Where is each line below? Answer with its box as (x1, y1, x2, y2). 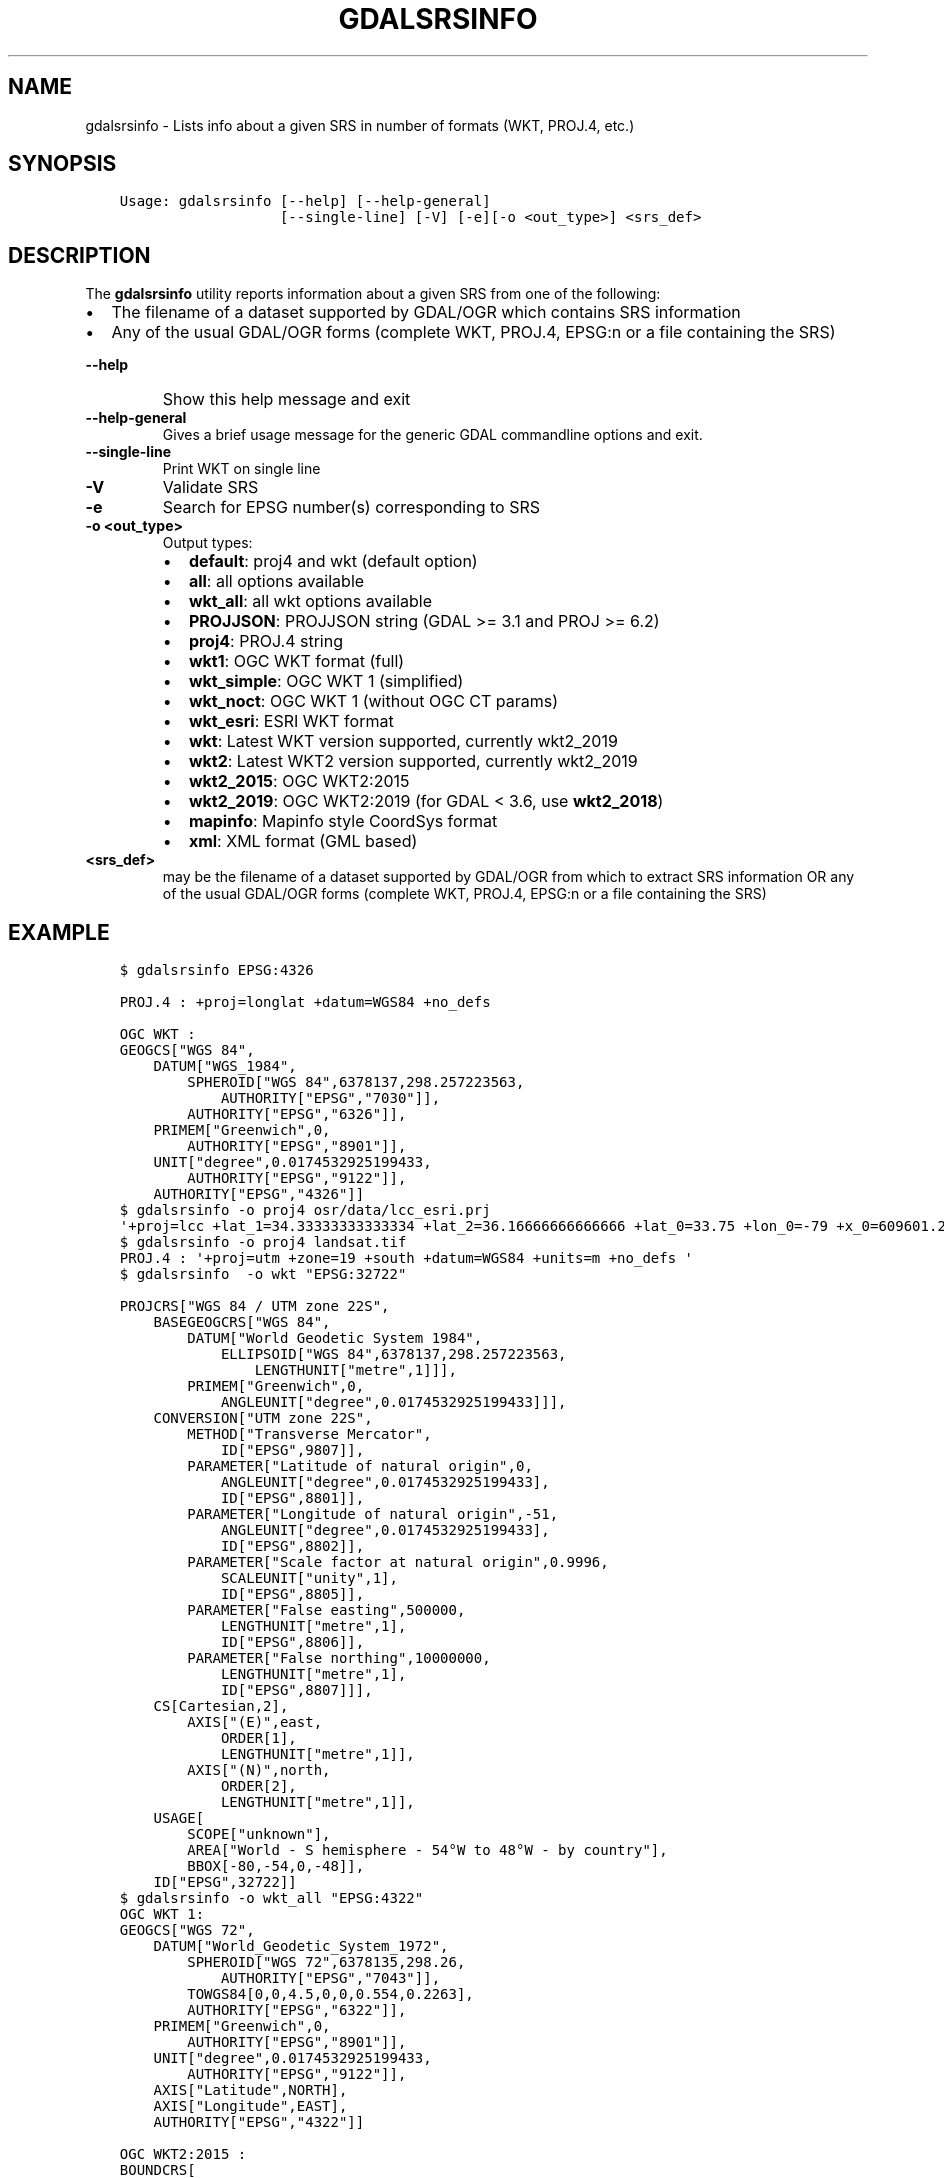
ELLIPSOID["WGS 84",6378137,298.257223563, (220, 1346, 567, 1363)
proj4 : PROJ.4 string (188, 631, 343, 652)
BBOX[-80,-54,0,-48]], (187, 1858, 365, 1875)
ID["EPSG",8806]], (220, 1634, 365, 1651)
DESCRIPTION (8, 242, 151, 268)
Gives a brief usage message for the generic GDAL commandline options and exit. (162, 426, 703, 444)
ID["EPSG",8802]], (220, 1538, 365, 1555)
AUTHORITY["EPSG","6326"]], (187, 1106, 407, 1123)
